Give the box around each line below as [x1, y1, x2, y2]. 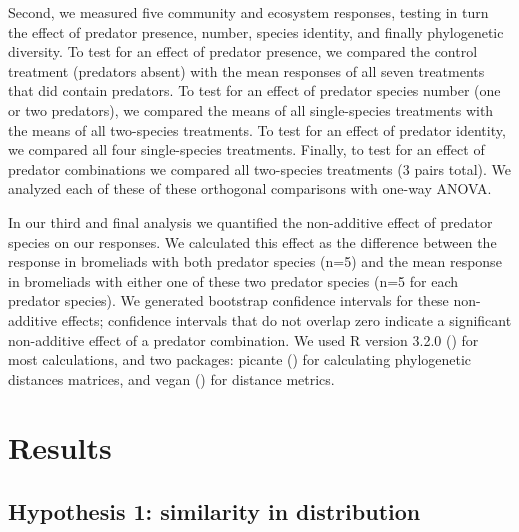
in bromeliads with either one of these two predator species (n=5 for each [8, 270, 459, 291]
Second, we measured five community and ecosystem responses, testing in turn [8, 2, 489, 22]
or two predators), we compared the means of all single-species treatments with [8, 99, 494, 120]
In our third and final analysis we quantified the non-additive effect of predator [8, 211, 493, 232]
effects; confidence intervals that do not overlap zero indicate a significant [61, 309, 512, 330]
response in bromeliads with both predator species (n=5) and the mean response [8, 251, 502, 272]
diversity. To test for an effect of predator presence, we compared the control [8, 41, 478, 62]
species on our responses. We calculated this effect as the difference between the [8, 231, 497, 252]
